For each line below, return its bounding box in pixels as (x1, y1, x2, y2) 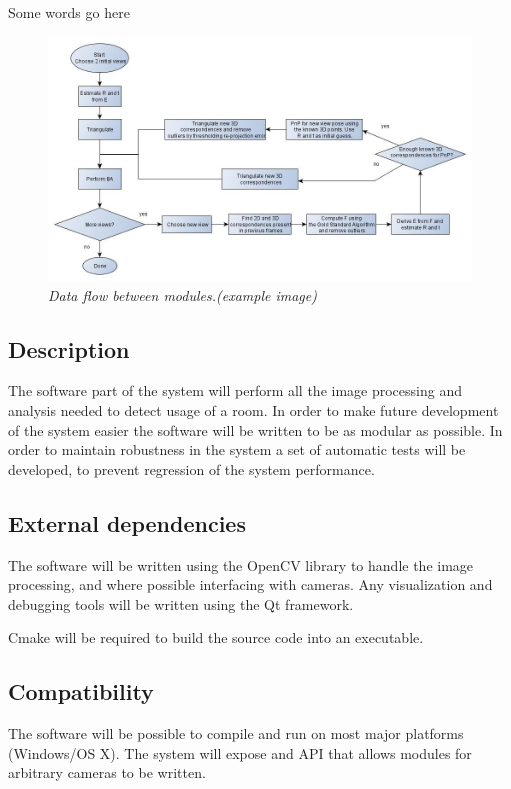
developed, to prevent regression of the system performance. (8, 458, 375, 479)
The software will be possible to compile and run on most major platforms (8, 723, 464, 744)
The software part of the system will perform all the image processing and (8, 380, 462, 401)
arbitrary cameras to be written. (8, 762, 206, 783)
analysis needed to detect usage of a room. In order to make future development (8, 400, 499, 421)
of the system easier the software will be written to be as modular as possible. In (8, 419, 503, 440)
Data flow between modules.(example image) (48, 284, 317, 305)
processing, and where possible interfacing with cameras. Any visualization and (8, 574, 493, 595)
